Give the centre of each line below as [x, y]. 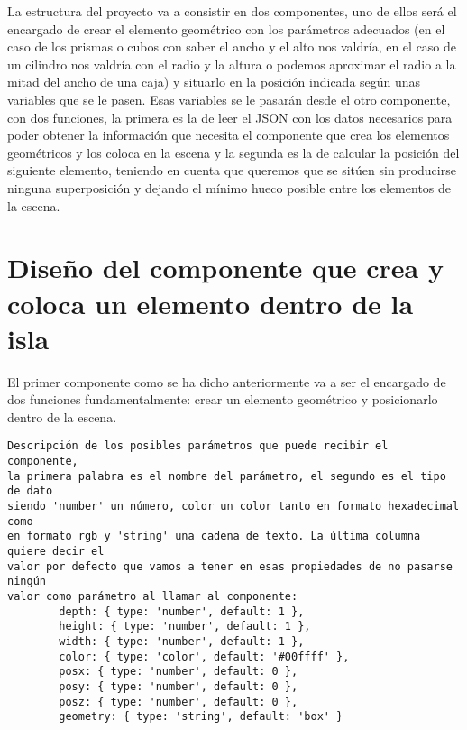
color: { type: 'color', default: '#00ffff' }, [204, 656]
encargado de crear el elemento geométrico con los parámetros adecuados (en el [226, 28]
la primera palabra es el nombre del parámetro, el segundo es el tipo [227, 476]
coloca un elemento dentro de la [211, 303]
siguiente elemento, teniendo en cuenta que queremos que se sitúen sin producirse [232, 170]
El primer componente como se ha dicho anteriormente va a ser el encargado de [227, 381]
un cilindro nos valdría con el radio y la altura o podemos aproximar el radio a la [232, 64]
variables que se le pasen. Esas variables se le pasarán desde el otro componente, [229, 99]
